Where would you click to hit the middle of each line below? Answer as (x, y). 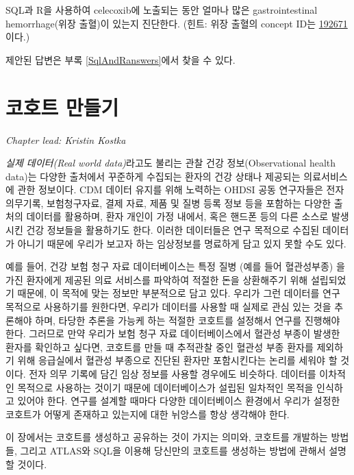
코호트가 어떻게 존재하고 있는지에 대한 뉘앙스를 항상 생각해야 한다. (148, 414)
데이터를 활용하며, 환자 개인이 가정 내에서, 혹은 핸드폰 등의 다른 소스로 (177, 216)
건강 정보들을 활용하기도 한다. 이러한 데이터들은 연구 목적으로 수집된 (173, 230)
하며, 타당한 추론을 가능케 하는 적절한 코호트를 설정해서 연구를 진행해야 (188, 320)
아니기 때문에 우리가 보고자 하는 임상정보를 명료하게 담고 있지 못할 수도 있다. (182, 243)
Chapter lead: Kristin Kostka (66, 139)
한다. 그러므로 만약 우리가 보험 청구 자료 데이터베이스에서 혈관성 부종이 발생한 (173, 333)
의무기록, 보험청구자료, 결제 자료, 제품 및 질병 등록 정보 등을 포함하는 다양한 (168, 203)
